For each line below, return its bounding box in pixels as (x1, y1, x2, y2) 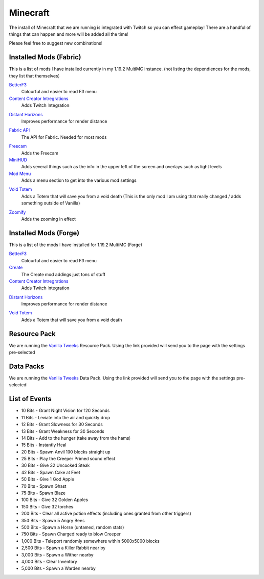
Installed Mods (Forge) (9, 228, 80, 237)
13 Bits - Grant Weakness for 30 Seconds (21, 428, 105, 434)
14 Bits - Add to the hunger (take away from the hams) (21, 435, 131, 441)
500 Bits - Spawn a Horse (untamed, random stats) (21, 525, 124, 530)
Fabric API (9, 127, 30, 133)
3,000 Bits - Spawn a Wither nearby (21, 552, 94, 557)
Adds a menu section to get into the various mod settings (21, 177, 137, 183)
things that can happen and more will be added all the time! (9, 31, 129, 37)
